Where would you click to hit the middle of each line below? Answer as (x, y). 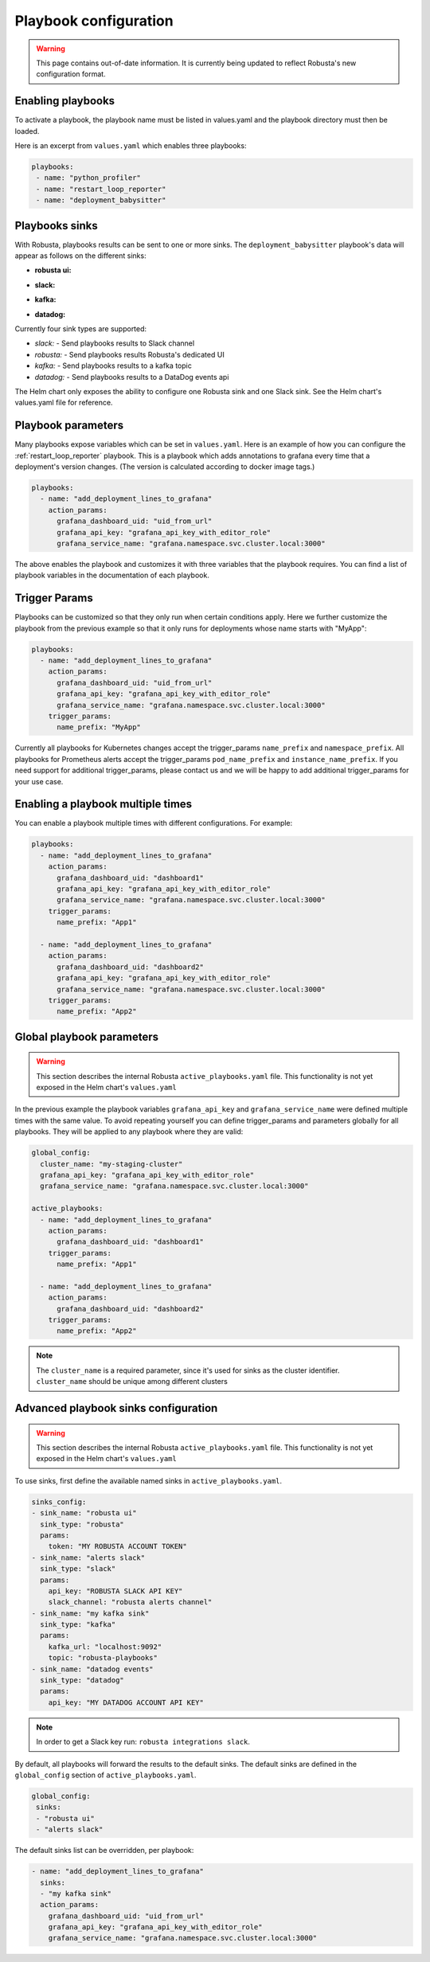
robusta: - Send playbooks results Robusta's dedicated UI (129, 354)
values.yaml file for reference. (64, 403)
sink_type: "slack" (78, 1569)
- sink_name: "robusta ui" (84, 1513)
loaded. (27, 131)
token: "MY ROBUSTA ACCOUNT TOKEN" (117, 1546)
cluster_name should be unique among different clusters (132, 1382)
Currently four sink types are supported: (81, 329)
